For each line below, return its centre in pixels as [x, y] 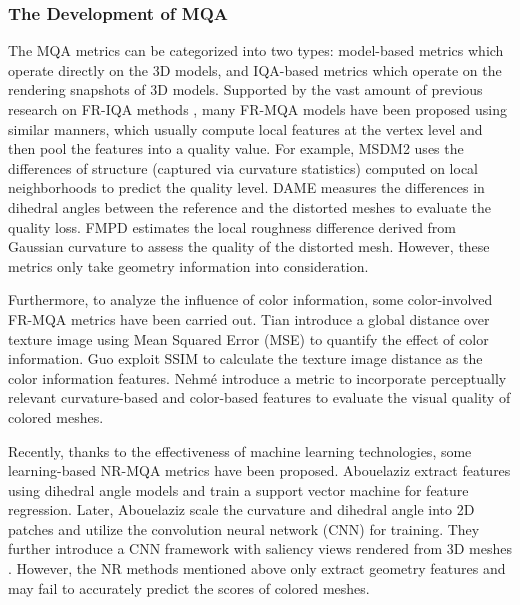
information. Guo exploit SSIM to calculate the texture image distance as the [245, 358]
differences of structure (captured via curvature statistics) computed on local [243, 167]
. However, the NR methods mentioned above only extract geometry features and [257, 568]
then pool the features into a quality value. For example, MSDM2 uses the [236, 148]
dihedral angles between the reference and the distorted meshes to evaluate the [250, 206]
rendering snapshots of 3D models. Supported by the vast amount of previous [245, 89]
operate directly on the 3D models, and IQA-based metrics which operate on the [255, 69]
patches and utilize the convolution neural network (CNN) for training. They [244, 528]
